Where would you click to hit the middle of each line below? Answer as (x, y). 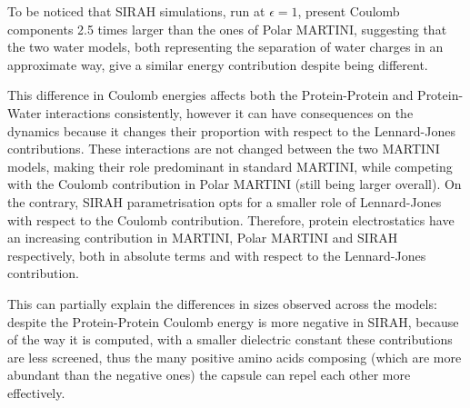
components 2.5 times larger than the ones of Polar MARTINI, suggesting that (227, 29)
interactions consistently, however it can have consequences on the (230, 112)
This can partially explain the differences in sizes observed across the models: (222, 303)
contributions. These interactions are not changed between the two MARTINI (224, 149)
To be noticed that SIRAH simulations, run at (136, 11)
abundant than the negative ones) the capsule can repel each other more (209, 375)
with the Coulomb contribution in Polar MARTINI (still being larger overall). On (235, 184)
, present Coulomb (349, 11)
